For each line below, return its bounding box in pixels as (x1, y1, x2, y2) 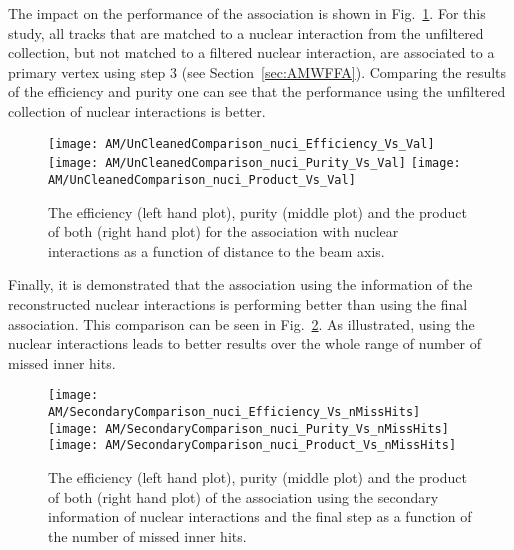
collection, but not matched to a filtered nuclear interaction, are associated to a (8, 42, 495, 63)
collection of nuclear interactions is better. (8, 100, 266, 121)
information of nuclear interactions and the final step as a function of (48, 506, 472, 527)
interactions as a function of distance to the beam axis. (48, 240, 385, 261)
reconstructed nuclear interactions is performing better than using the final (8, 293, 468, 314)
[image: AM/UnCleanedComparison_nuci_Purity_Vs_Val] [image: (48, 156, 461, 171)
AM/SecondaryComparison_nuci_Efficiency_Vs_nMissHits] (48, 404, 421, 419)
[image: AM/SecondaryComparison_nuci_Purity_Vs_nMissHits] (48, 421, 449, 436)
